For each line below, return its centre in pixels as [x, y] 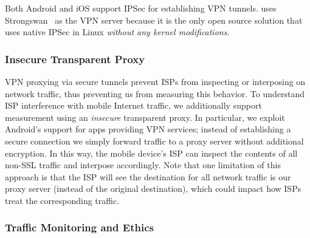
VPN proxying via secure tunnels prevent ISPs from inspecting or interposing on [155, 81]
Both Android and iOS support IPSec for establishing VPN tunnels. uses [141, 8]
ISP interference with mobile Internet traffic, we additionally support [133, 105]
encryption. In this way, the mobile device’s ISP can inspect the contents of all [151, 153]
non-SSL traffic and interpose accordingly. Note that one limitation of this [143, 165]
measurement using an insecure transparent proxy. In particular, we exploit [145, 117]
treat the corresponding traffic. [62, 200]
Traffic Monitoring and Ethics [79, 227]
